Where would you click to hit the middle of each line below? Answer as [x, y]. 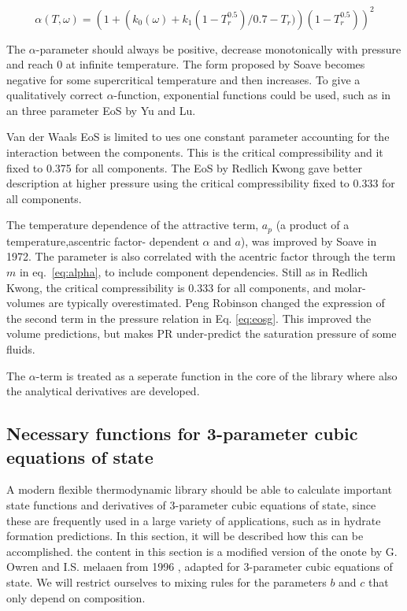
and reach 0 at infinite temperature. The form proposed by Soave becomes [186, 64]
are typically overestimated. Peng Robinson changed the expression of [216, 303]
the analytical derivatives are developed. [103, 391]
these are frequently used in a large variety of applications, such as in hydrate [194, 520]
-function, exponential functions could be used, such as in [252, 95]
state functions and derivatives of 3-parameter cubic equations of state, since [191, 505]
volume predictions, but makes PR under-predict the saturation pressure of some [202, 333]
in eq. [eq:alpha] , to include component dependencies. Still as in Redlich [194, 272]
